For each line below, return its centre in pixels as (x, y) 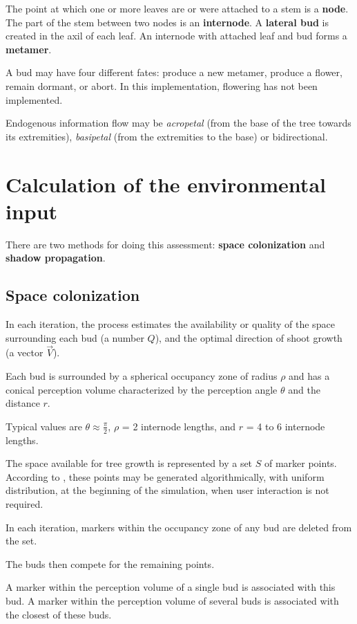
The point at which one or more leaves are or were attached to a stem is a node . (177, 8)
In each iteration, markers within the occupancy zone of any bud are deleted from (179, 527)
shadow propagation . (56, 258)
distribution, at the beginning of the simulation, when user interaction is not (167, 490)
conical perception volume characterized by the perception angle (142, 389)
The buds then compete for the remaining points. (110, 563)
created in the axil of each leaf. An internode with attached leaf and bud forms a (176, 36)
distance (23, 403)
